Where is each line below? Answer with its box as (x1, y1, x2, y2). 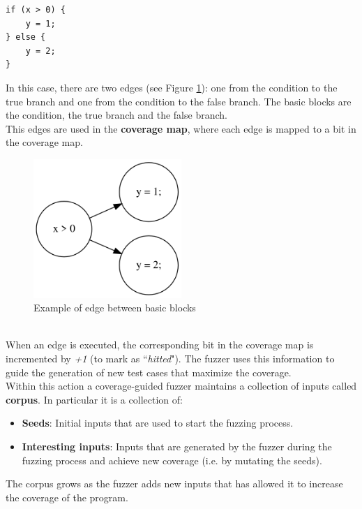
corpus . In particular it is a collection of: (6, 392, 183, 406)
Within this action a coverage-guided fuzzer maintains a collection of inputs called (6, 378, 357, 393)
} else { (6, 32, 46, 43)
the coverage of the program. (6, 489, 128, 504)
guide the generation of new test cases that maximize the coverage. (6, 364, 292, 379)
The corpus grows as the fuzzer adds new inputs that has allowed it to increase (6, 476, 343, 491)
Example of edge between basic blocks (33, 300, 196, 315)
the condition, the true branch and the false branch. (6, 108, 227, 122)
